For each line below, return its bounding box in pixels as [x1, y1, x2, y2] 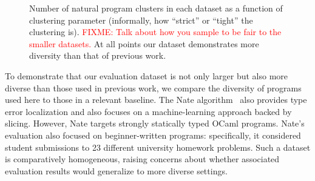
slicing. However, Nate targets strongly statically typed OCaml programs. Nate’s [5, 117, 305, 130]
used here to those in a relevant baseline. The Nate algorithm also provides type [5, 93, 307, 106]
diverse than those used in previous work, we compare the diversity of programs [5, 81, 302, 94]
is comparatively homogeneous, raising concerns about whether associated [5, 153, 280, 165]
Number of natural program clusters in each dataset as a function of [29, 2, 283, 14]
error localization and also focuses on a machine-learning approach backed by [5, 105, 292, 117]
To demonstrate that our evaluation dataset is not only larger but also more [5, 69, 288, 82]
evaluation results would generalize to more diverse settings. [5, 164, 228, 177]
